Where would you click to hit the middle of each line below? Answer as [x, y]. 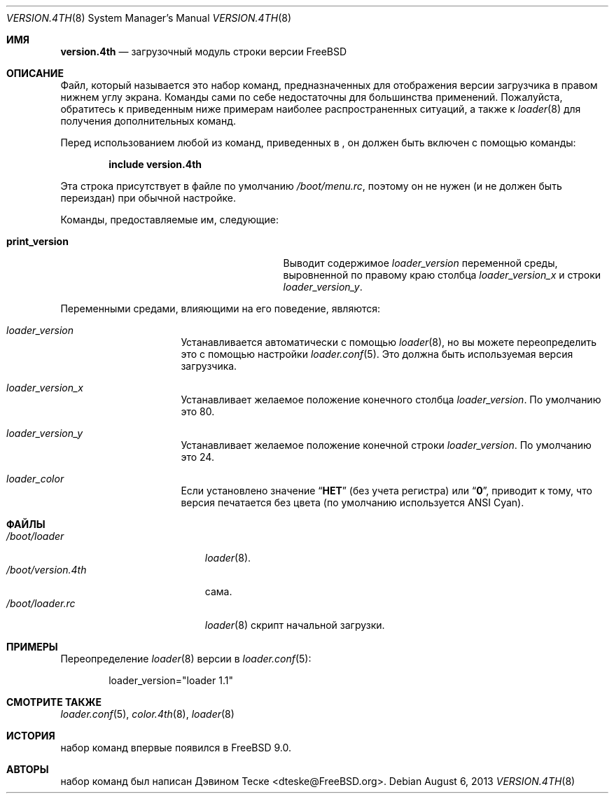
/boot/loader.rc [41, 603]
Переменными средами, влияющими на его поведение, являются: [221, 308]
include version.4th [155, 164]
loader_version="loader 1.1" [171, 680]
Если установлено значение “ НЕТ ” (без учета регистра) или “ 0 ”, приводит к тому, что [386, 491]
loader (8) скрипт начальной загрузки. [295, 625]
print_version [37, 241]
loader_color [35, 479]
